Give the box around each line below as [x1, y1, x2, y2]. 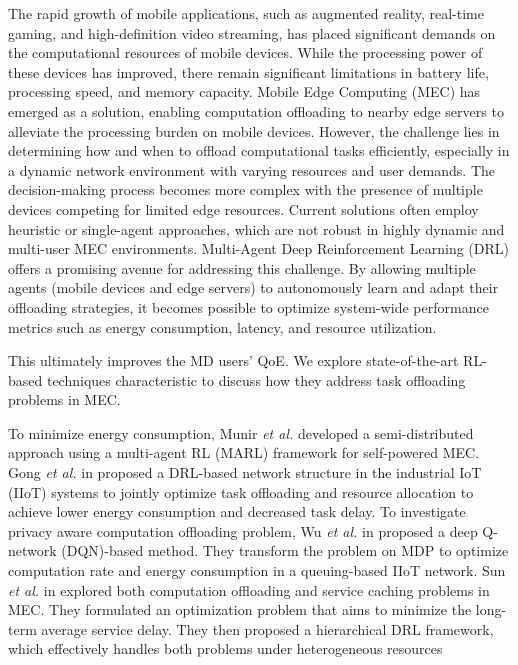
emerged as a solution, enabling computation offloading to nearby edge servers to [8, 100, 504, 121]
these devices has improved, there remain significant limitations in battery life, [8, 61, 489, 82]
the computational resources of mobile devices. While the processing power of [8, 42, 483, 63]
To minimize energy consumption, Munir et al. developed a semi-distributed [8, 422, 474, 443]
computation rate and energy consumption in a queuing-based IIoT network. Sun [8, 560, 506, 581]
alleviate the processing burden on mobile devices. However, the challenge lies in [8, 120, 500, 141]
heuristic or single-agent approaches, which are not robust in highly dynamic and [8, 218, 505, 239]
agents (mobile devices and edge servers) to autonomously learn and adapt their [8, 277, 499, 298]
